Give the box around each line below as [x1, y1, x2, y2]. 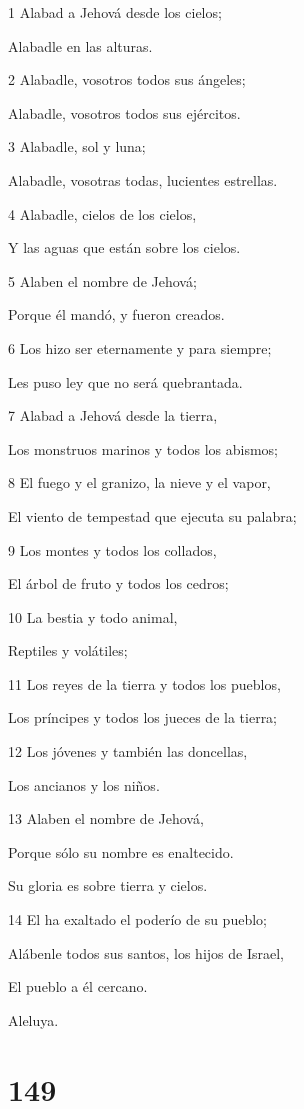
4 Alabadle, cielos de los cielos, [8, 203, 197, 224]
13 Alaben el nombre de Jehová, [8, 808, 204, 829]
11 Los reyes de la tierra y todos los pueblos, [8, 673, 281, 694]
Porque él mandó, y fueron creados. [8, 304, 225, 325]
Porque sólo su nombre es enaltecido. [8, 841, 234, 862]
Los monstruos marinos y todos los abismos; [8, 438, 278, 459]
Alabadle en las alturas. [8, 35, 153, 56]
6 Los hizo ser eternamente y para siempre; [8, 337, 272, 358]
